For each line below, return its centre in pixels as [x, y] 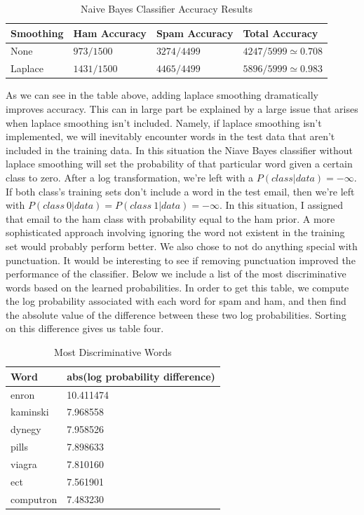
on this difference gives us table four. [85, 328]
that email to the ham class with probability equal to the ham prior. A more [170, 218]
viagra [24, 463]
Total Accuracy [281, 33]
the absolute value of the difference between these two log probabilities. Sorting [176, 314]
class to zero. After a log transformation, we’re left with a [130, 177]
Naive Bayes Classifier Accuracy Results [167, 8]
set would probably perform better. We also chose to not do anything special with [182, 246]
